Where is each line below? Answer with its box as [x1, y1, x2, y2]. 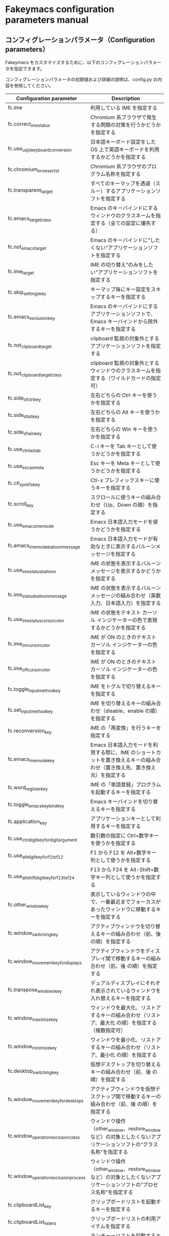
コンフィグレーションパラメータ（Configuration [5, 35, 155, 44]
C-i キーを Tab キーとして [90, 443, 152, 450]
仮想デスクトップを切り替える [90, 1061, 161, 1068]
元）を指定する [90, 772, 126, 778]
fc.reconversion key [8, 727, 52, 735]
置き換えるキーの [105, 757, 146, 763]
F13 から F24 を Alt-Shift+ [90, 866, 154, 873]
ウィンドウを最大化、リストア [90, 1004, 161, 1011]
